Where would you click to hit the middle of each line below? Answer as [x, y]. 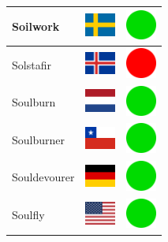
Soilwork [36, 26]
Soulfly [28, 215]
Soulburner [39, 139]
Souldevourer [43, 177]
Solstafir [32, 64]
